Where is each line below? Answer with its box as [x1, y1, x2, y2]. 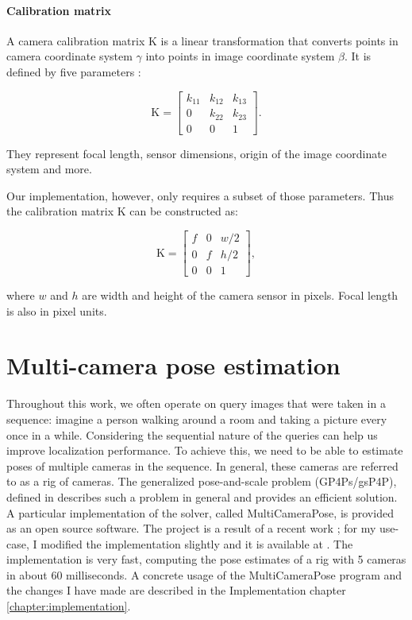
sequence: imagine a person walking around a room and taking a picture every [6, 410, 387, 427]
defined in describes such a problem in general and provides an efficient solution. [6, 488, 398, 505]
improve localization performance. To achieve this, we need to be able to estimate [6, 442, 403, 459]
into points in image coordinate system [145, 48, 335, 64]
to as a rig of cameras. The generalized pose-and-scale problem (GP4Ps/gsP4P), [6, 473, 397, 490]
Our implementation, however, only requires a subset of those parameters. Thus [6, 187, 394, 203]
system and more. [6, 161, 92, 177]
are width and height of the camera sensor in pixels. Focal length [82, 287, 399, 304]
